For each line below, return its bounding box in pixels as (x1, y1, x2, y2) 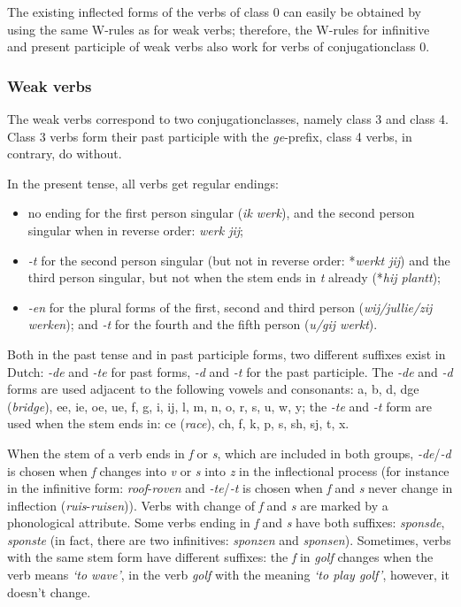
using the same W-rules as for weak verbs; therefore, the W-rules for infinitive (7, 19, 430, 38)
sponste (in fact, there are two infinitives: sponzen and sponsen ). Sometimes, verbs (7, 530, 451, 549)
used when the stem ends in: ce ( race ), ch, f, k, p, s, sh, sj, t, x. (7, 414, 350, 433)
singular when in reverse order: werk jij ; (27, 220, 243, 239)
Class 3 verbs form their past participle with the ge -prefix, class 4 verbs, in (7, 127, 412, 145)
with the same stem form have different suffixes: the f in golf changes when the (7, 548, 434, 566)
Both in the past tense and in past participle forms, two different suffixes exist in (7, 344, 446, 363)
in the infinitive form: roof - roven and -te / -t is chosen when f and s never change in (7, 479, 453, 497)
